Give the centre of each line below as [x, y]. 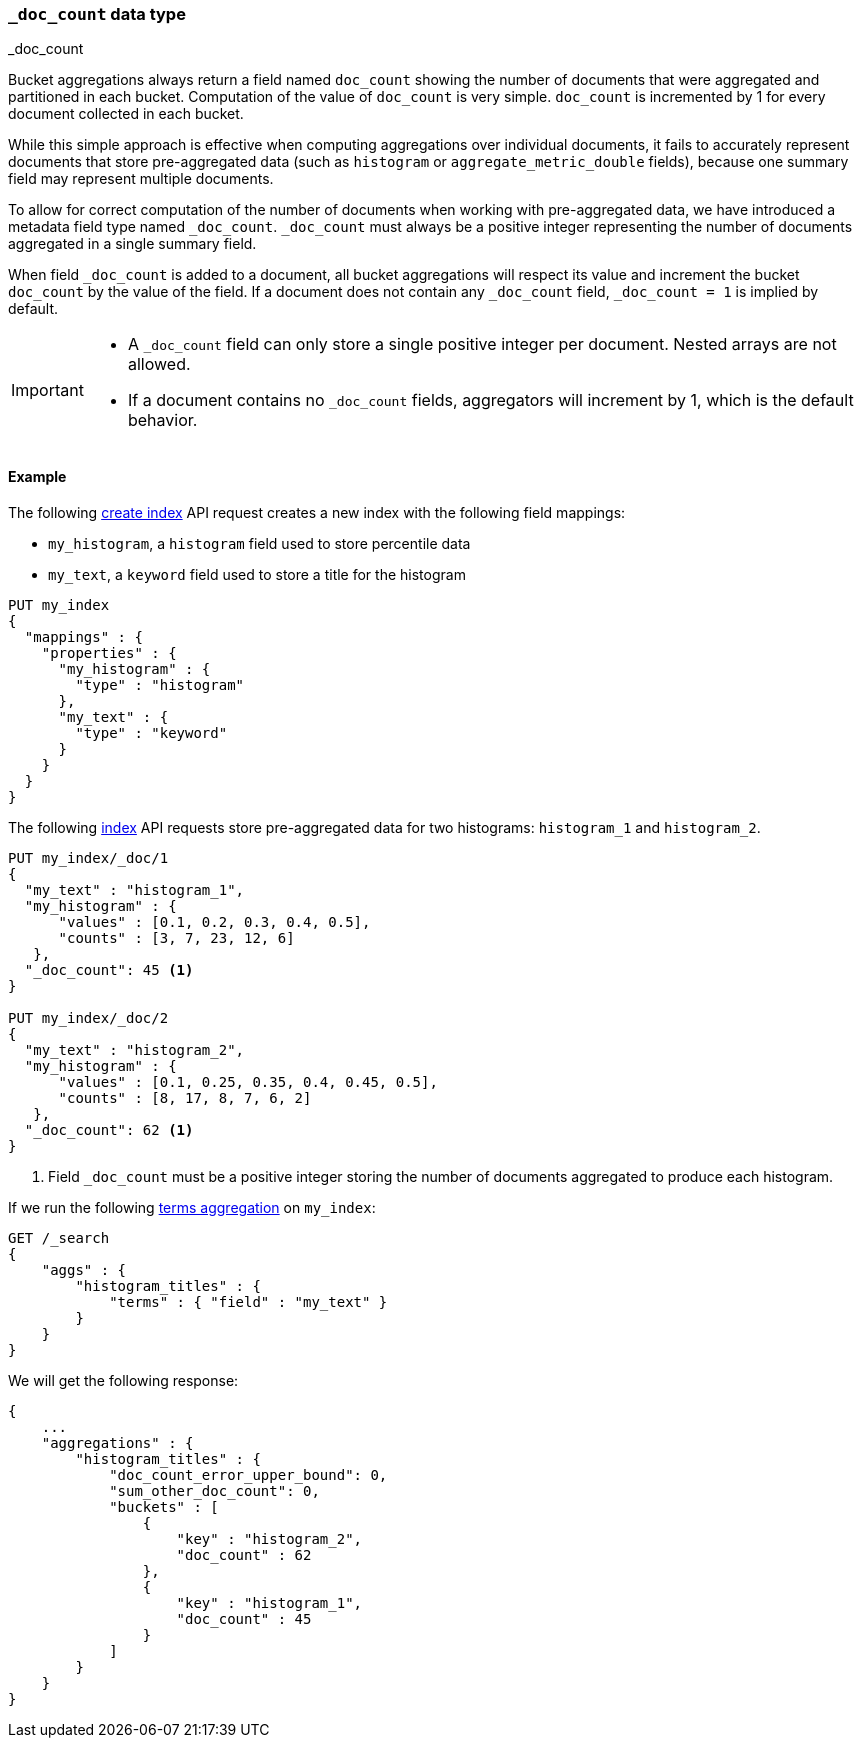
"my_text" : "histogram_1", [134, 889]
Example [37, 476]
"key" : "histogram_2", [269, 1538]
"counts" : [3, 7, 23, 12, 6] [176, 937]
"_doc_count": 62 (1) [109, 1129]
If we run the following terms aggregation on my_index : [192, 1207]
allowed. [159, 364]
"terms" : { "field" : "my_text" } [248, 1301]
